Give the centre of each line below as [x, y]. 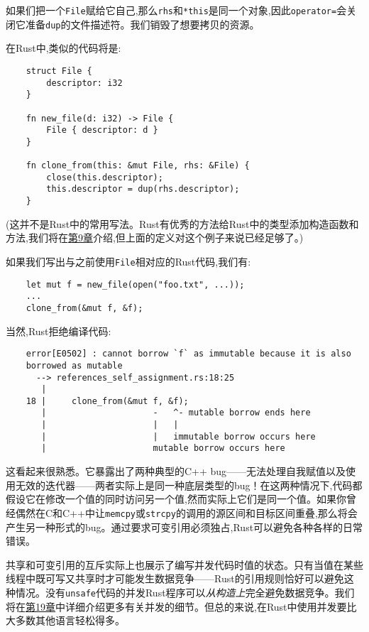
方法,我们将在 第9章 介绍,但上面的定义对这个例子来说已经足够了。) [155, 238]
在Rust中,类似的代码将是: [64, 48]
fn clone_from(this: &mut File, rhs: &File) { [138, 166]
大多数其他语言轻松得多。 [65, 620]
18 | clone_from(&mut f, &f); [107, 401]
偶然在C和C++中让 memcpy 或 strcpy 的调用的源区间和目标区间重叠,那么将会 [186, 512]
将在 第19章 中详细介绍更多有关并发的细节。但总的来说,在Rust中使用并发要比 [181, 606]
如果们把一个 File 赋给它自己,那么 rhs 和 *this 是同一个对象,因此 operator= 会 [176, 10]
